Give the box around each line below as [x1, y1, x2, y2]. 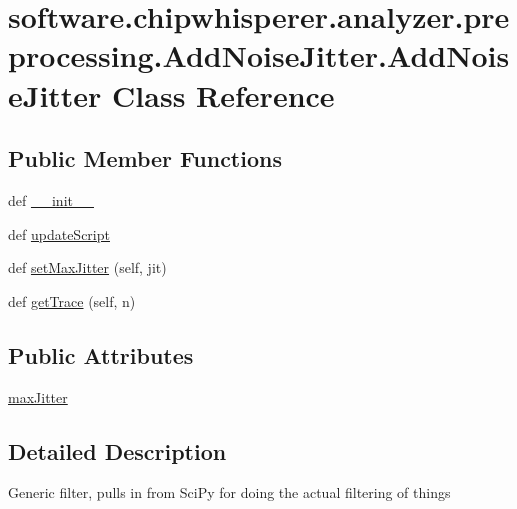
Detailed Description [8, 435, 227, 466]
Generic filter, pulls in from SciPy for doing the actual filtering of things [8, 482, 451, 503]
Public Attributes [8, 339, 194, 370]
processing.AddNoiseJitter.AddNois [8, 35, 510, 76]
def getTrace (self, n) [8, 290, 136, 311]
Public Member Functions [8, 143, 282, 174]
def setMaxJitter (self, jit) [8, 257, 167, 278]
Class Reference [112, 74, 335, 115]
